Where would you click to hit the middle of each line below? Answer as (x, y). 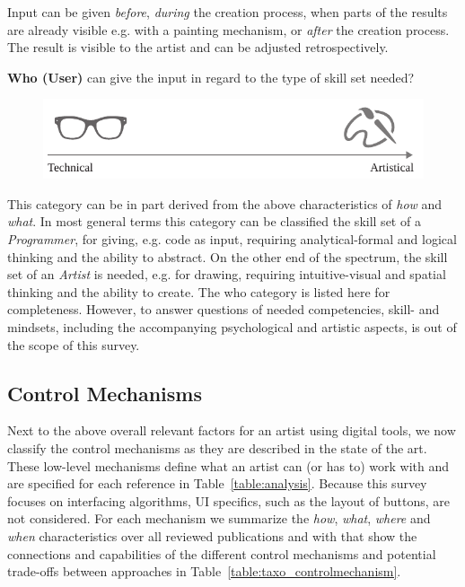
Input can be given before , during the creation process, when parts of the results (228, 12)
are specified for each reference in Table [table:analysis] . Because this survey (217, 483)
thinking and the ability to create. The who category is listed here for (199, 291)
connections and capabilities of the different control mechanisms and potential (222, 553)
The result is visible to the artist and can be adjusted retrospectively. (198, 47)
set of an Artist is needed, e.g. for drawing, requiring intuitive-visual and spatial (227, 274)
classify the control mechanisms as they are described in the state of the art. (217, 448)
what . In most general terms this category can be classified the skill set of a (214, 221)
